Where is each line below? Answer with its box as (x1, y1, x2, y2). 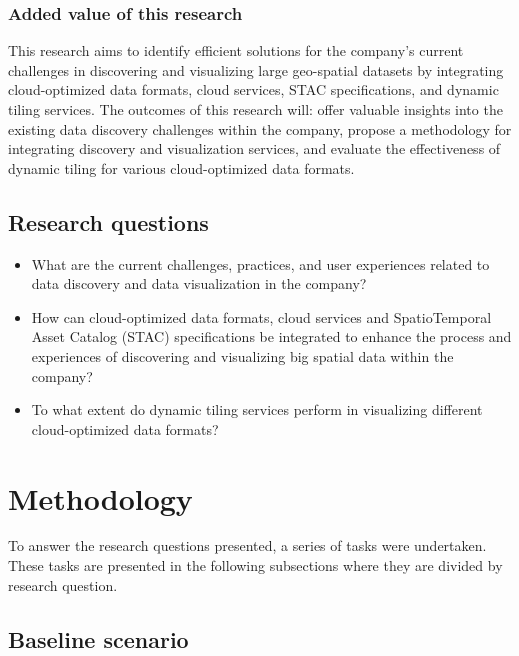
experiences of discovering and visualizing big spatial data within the (31, 345, 454, 366)
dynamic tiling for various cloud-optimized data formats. (8, 157, 355, 178)
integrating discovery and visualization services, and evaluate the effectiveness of (8, 138, 501, 159)
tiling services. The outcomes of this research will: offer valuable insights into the (8, 99, 503, 119)
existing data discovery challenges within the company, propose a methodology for (8, 118, 512, 139)
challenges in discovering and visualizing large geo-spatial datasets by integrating (8, 59, 504, 80)
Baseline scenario (8, 623, 189, 654)
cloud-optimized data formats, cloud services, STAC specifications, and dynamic (8, 79, 499, 100)
